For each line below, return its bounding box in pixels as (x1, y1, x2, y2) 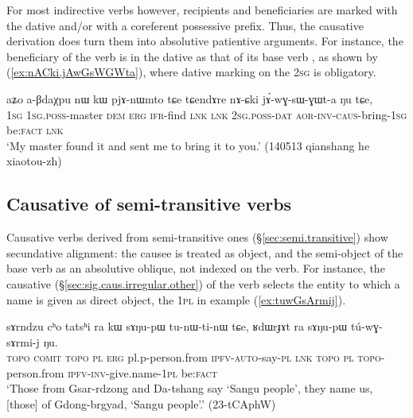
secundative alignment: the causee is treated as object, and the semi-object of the (6, 244, 403, 261)
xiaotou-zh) (6, 153, 62, 169)
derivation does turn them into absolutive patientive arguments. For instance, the (6, 33, 403, 49)
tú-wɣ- (350, 318, 383, 335)
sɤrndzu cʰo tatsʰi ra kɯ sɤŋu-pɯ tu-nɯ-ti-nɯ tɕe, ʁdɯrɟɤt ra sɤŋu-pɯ (6, 318, 348, 335)
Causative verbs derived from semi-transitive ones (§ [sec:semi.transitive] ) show (6, 229, 388, 246)
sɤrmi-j (6, 333, 40, 350)
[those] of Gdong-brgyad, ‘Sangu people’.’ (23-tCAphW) (6, 396, 276, 412)
